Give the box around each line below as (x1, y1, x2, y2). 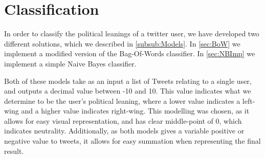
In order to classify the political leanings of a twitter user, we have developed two (4, 28, 259, 39)
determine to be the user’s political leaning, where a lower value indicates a (4, 95, 240, 106)
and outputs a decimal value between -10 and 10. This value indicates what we (4, 85, 251, 96)
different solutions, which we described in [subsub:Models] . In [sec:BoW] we (4, 38, 240, 49)
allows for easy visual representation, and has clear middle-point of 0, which (4, 115, 242, 126)
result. (4, 145, 24, 156)
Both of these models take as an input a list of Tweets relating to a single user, (4, 75, 252, 86)
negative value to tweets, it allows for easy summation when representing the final (4, 136, 261, 146)
